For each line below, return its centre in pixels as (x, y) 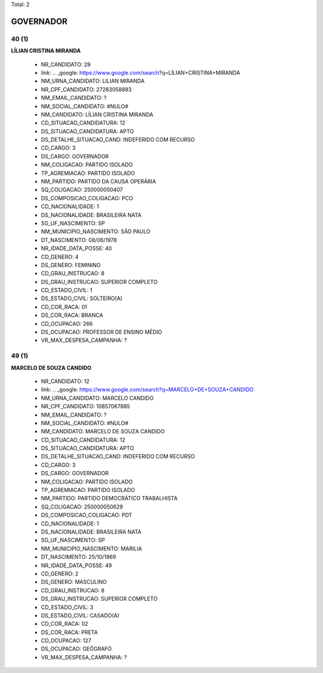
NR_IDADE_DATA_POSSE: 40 (77, 249)
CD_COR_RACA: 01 (64, 307)
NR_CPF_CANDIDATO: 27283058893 (86, 89)
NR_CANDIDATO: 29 (66, 64)
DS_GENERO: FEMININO (71, 265)
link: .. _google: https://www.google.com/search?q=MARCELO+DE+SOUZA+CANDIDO (147, 390)
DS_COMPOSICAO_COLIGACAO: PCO (87, 198)
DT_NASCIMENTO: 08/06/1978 (79, 240)
